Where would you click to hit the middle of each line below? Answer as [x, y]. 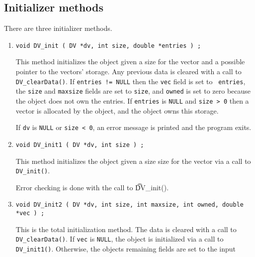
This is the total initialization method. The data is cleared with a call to [126, 229]
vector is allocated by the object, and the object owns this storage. [117, 110]
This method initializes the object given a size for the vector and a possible [130, 62]
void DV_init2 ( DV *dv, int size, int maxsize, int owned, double [129, 205]
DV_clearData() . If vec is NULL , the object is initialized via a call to [120, 239]
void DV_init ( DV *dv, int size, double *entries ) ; [108, 46]
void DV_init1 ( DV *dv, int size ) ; [80, 145]
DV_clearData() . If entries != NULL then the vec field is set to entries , [130, 81]
